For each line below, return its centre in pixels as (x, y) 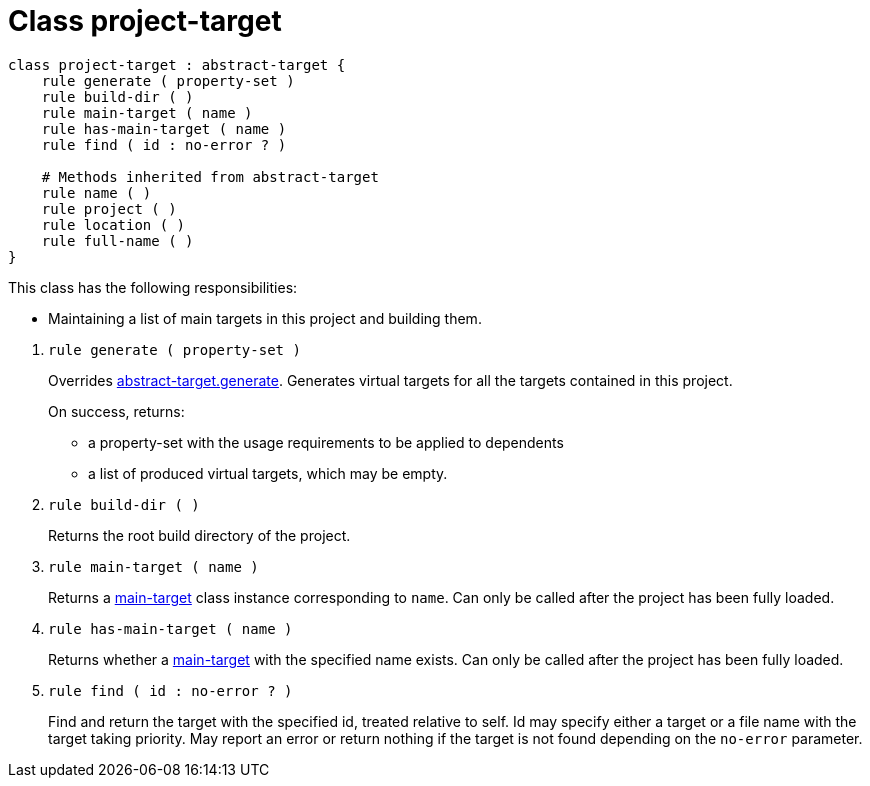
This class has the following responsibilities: (153, 287)
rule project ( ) (109, 208)
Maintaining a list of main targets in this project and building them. (265, 318)
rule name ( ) (96, 192)
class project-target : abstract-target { (177, 64)
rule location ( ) (113, 224)
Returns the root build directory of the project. (199, 535)
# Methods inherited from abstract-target (210, 176)
